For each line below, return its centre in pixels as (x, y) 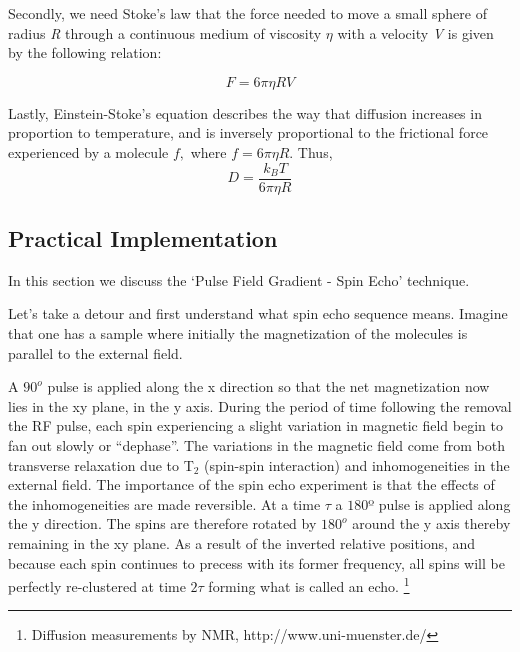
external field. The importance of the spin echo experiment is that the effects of (251, 484)
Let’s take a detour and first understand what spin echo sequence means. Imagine (258, 313)
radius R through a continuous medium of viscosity (165, 32)
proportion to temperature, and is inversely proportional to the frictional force (248, 132)
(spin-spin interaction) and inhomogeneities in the (357, 464)
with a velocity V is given (415, 32)
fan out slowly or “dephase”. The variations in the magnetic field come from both (256, 444)
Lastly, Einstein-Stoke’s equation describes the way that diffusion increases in (245, 112)
